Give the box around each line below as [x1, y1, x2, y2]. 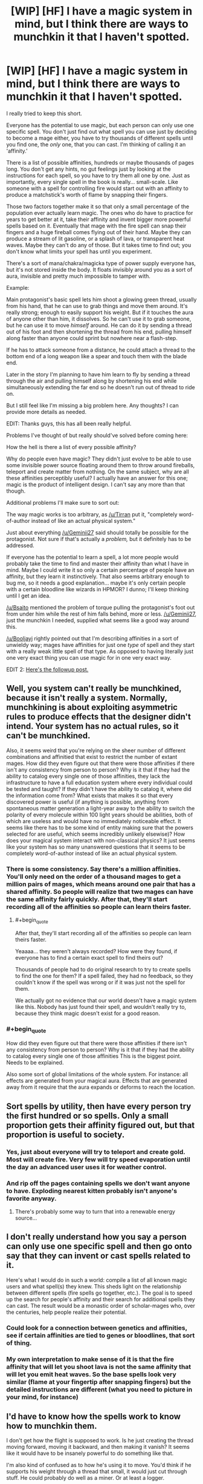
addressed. [6, 542, 34, 549]
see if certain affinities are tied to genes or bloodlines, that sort [6, 1331, 195, 1339]
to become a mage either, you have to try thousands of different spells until [6, 134, 193, 142]
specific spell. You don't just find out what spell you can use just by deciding [6, 128, 197, 135]
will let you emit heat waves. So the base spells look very [6, 1370, 176, 1378]
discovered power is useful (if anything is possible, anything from [6, 798, 169, 806]
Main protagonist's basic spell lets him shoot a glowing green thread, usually [6, 295, 197, 303]
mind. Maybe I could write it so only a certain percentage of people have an [6, 566, 195, 573]
